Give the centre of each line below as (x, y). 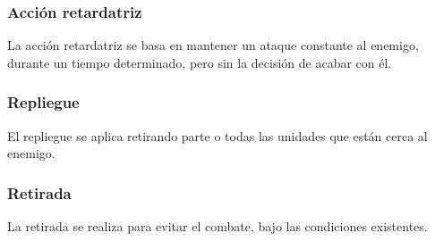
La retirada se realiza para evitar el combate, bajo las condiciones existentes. (217, 226)
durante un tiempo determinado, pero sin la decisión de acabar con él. (200, 62)
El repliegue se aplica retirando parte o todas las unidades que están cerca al (217, 135)
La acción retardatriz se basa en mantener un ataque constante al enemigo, (213, 45)
